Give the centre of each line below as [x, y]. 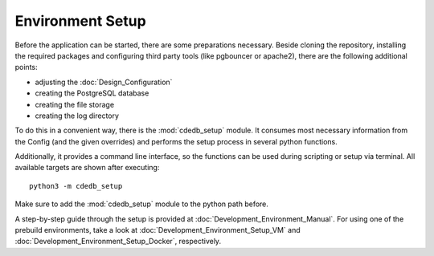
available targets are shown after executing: [87, 168]
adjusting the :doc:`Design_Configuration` [104, 82]
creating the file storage [75, 104]
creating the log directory [77, 116]
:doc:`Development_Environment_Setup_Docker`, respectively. [118, 242]
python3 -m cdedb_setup [76, 186]
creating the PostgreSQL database [92, 93]
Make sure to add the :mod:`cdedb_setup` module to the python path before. [142, 204]
